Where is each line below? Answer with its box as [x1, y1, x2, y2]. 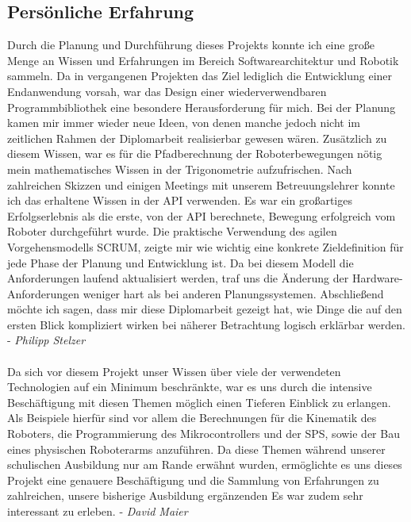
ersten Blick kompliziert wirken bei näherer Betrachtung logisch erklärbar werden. [7, 316, 405, 332]
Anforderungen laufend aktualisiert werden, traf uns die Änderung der [7, 270, 349, 286]
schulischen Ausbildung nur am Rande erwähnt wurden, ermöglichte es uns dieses [7, 456, 402, 473]
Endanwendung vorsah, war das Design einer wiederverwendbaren [7, 83, 327, 99]
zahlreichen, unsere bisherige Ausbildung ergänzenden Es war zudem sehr [7, 487, 363, 504]
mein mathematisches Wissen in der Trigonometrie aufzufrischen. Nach [7, 160, 352, 177]
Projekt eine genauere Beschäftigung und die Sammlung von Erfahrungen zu [7, 471, 379, 488]
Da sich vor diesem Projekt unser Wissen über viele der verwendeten [7, 363, 341, 379]
